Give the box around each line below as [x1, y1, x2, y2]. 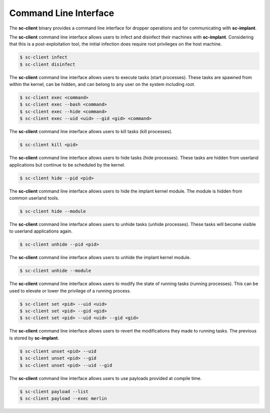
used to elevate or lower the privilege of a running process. [9, 287, 131, 293]
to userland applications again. [9, 228, 72, 234]
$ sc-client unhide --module [19, 268, 91, 273]
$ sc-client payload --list [19, 388, 88, 394]
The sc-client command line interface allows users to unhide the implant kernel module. [9, 254, 191, 260]
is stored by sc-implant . [9, 335, 59, 341]
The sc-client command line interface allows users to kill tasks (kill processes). [9, 128, 172, 134]
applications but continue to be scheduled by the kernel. [9, 161, 125, 167]
